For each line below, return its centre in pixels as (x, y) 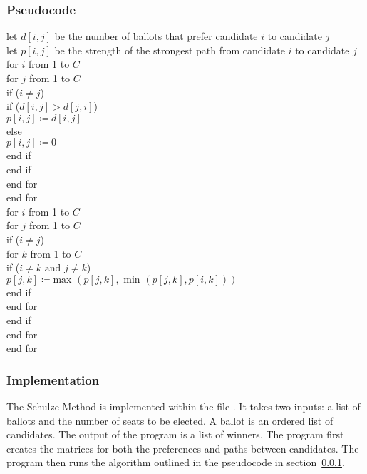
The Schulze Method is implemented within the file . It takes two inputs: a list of (183, 406)
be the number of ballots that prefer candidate (156, 36)
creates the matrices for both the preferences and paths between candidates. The (183, 448)
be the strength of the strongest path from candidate (170, 50)
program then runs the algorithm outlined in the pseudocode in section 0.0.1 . (176, 462)
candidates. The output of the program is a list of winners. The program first (175, 434)
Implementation (53, 379)
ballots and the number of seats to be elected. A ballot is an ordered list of (170, 420)
